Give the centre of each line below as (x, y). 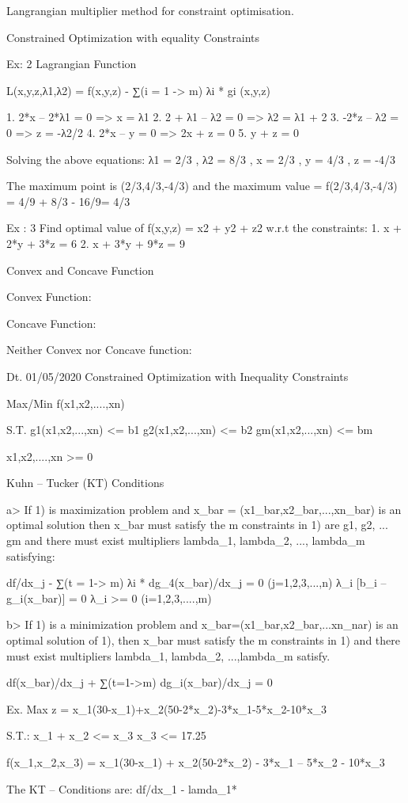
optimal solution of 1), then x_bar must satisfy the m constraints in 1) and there (203, 640)
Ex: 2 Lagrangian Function (72, 64)
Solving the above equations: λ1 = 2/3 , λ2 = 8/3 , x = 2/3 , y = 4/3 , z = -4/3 (201, 159)
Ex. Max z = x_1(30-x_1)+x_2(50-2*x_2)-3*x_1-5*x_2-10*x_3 (167, 708)
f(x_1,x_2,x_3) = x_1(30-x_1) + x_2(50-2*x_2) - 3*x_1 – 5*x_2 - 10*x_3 (196, 762)
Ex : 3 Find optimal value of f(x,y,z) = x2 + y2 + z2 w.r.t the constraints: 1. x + (204, 228)
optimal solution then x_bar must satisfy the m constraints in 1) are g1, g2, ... (197, 525)
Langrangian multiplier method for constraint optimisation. (150, 10)
